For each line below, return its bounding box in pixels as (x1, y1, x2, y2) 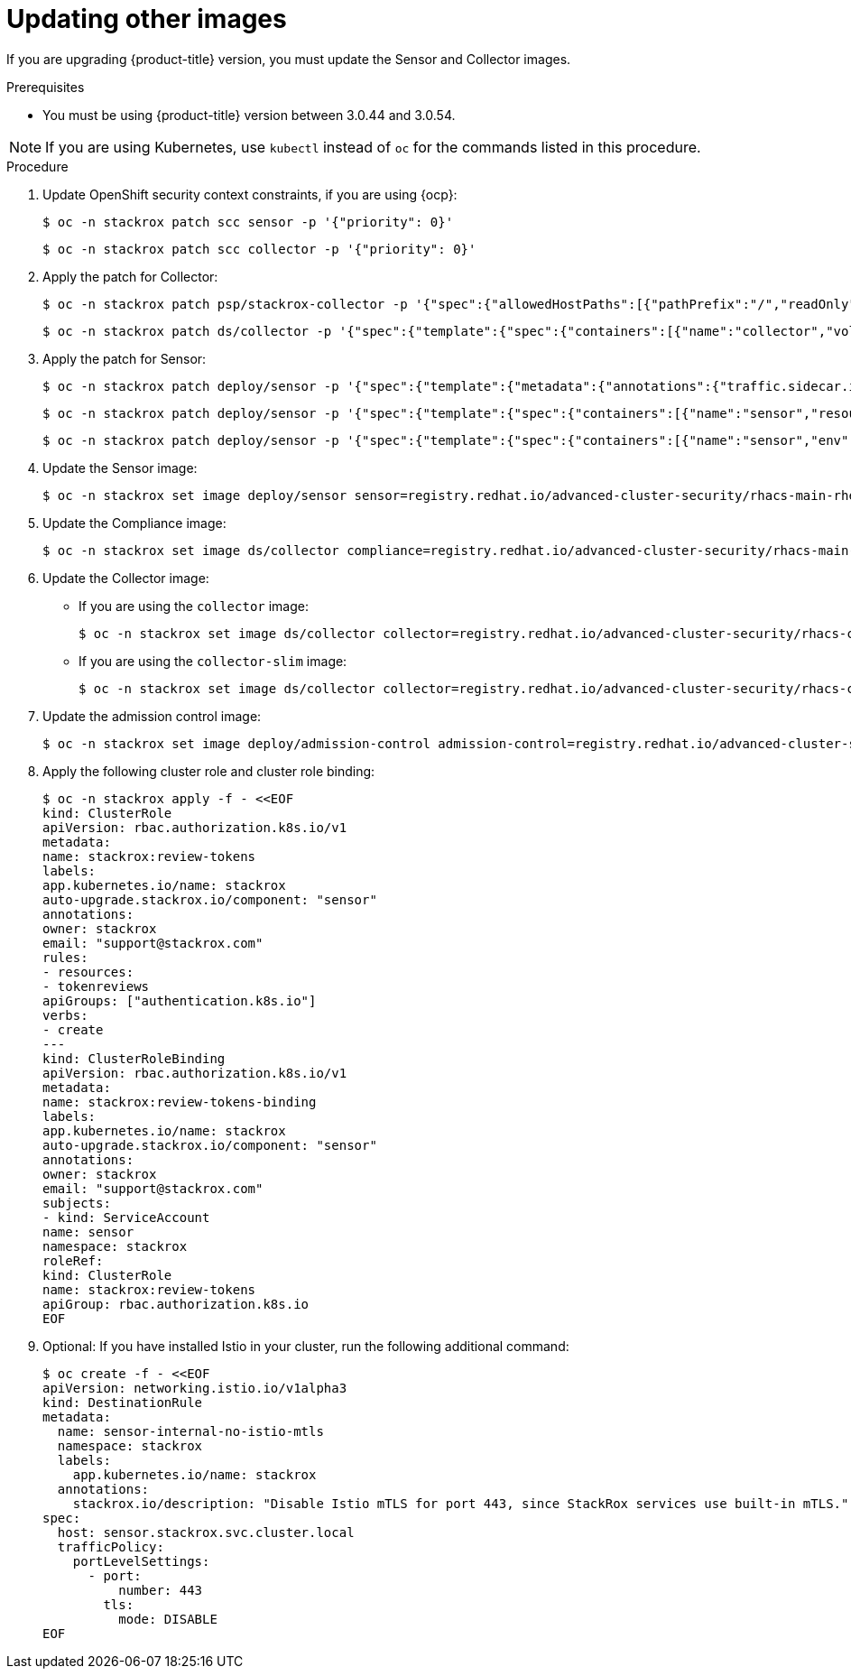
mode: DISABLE (118, 1611, 217, 1626)
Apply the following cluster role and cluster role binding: (42, 763, 375, 779)
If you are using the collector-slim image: (79, 653, 347, 669)
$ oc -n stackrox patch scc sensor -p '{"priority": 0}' (42, 214, 454, 229)
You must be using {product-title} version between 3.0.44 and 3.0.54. (42, 106, 456, 123)
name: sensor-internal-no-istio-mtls (57, 1423, 324, 1439)
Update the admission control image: (42, 708, 262, 724)
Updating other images (6, 4, 287, 34)
